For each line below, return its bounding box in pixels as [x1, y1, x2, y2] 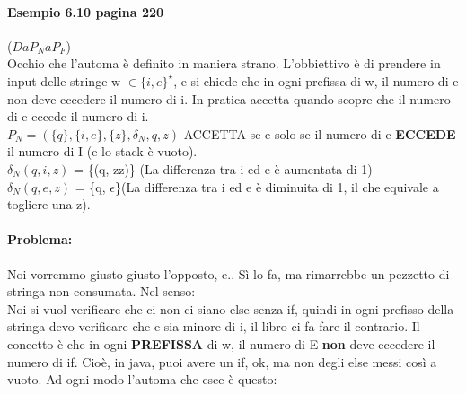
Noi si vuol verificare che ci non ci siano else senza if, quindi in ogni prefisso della [7, 299, 454, 318]
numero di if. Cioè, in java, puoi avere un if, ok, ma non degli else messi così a [7, 352, 437, 371]
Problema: [7, 230, 73, 249]
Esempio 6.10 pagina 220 [7, 2, 164, 21]
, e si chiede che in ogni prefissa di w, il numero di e [173, 71, 459, 90]
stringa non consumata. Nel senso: [7, 282, 196, 301]
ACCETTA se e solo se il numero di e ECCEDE [183, 124, 456, 143]
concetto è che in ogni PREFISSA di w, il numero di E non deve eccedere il [7, 334, 435, 353]
